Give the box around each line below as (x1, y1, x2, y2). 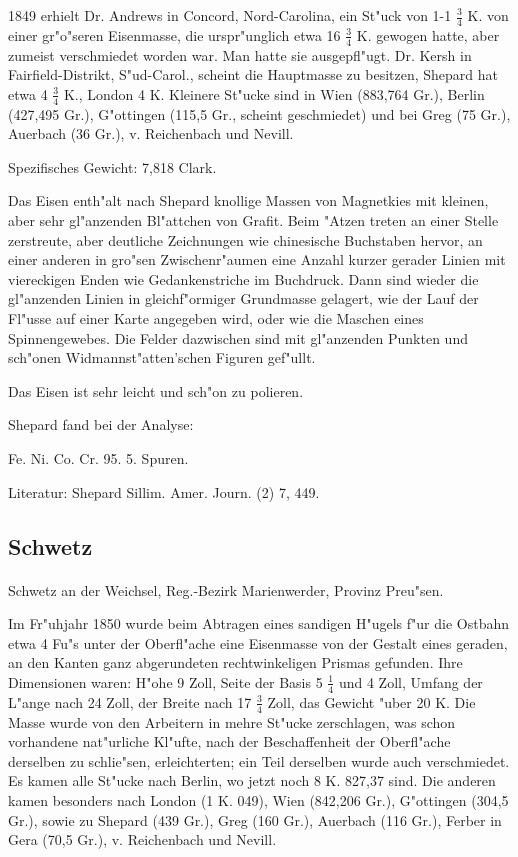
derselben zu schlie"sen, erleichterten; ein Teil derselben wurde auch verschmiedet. (8, 750, 510, 771)
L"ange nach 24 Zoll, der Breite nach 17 (8, 691, 252, 712)
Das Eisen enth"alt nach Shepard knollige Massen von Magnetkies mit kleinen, (8, 190, 489, 211)
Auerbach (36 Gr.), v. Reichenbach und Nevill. (8, 123, 294, 144)
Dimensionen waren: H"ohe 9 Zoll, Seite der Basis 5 (8, 671, 323, 692)
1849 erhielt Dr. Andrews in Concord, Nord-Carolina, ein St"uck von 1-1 (8, 5, 452, 25)
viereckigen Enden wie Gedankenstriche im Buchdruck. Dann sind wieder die (8, 268, 479, 289)
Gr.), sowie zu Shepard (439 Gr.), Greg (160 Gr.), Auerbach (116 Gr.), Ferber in (8, 809, 502, 830)
